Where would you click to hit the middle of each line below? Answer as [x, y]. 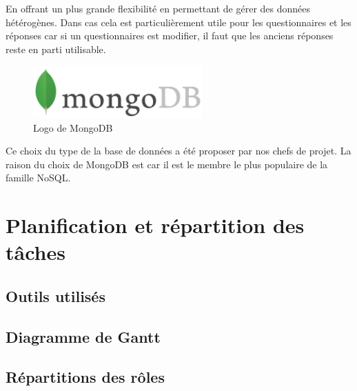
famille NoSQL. [38, 178]
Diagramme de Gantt [83, 336]
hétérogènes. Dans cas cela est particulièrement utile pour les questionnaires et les [178, 22]
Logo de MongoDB [73, 127]
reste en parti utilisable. [56, 49]
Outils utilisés [55, 295]
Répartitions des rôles [85, 377]
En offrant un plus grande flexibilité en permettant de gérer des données [158, 8]
